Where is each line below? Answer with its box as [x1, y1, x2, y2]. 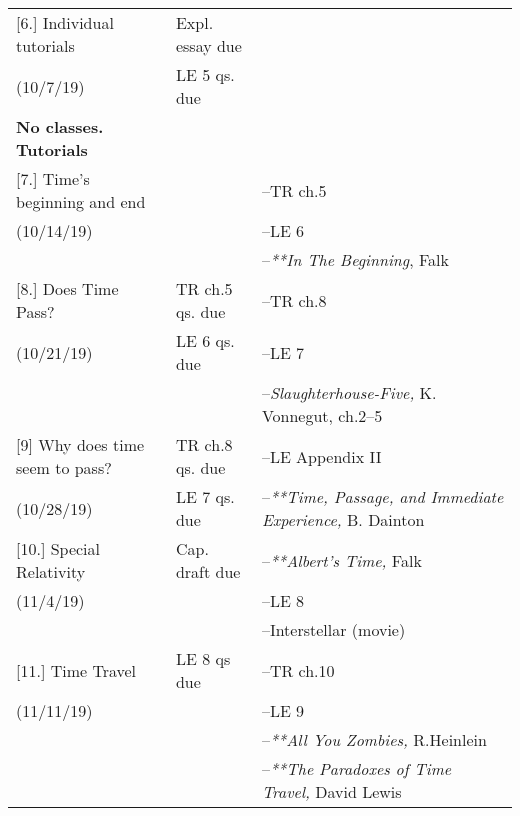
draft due [175, 560, 241, 583]
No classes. [16, 115, 104, 138]
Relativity [16, 560, 86, 583]
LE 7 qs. [175, 485, 235, 508]
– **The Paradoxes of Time [261, 757, 452, 780]
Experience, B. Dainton [261, 508, 425, 531]
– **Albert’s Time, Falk [261, 548, 422, 572]
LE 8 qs [175, 647, 231, 670]
